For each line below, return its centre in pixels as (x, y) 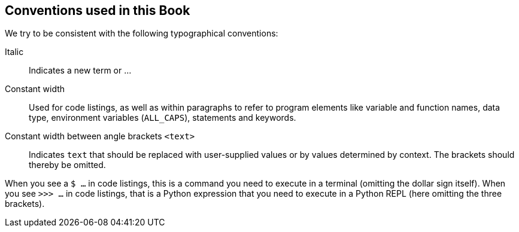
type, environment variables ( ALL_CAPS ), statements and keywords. (163, 118)
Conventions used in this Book (98, 10)
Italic (14, 52)
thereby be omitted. (67, 165)
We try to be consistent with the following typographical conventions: (142, 33)
